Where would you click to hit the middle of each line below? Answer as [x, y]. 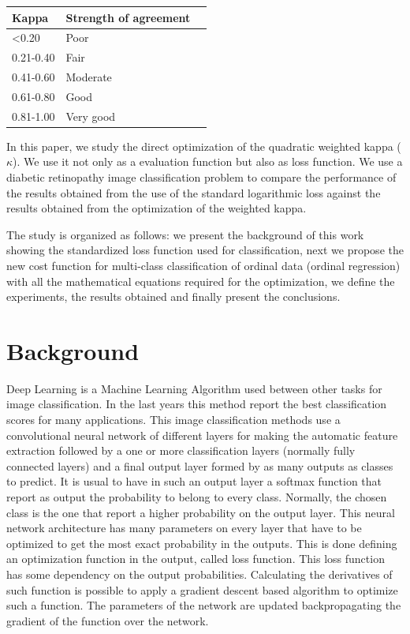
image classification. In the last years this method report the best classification [197, 404]
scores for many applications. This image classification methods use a [173, 420]
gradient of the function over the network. [108, 620]
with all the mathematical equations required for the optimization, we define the [201, 281]
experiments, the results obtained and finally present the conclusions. [173, 296]
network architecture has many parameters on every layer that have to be [184, 528]
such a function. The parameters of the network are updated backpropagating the [204, 605]
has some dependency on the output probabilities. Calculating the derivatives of [199, 574]
